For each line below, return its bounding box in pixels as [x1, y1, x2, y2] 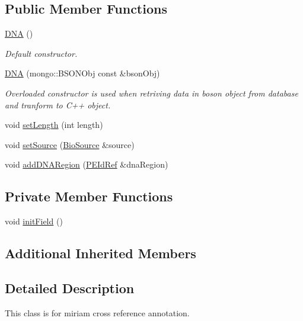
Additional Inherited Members [5, 244, 196, 262]
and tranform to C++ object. [5, 98, 111, 111]
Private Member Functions [5, 187, 173, 206]
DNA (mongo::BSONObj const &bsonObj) [5, 67, 160, 79]
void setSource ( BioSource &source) [5, 138, 135, 150]
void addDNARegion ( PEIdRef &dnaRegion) [5, 158, 168, 171]
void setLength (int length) [5, 118, 103, 131]
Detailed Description [5, 278, 135, 297]
